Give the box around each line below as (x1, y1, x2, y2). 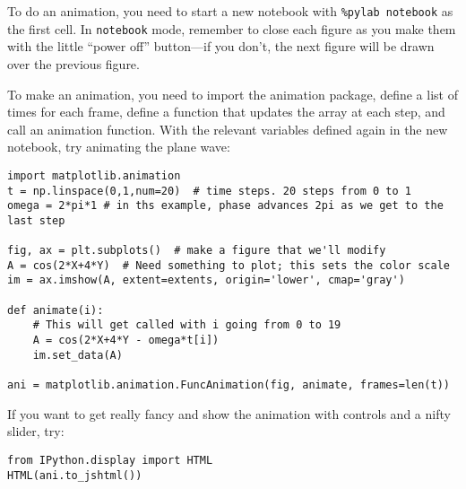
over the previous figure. (7, 54, 140, 73)
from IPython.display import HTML (7, 453, 213, 467)
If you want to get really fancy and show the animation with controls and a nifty (7, 404, 451, 423)
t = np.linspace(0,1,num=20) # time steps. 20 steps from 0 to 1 (7, 184, 412, 197)
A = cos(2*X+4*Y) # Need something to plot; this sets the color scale (7, 258, 450, 272)
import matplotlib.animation (7, 169, 181, 182)
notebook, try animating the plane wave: (7, 137, 230, 156)
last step (7, 214, 65, 227)
